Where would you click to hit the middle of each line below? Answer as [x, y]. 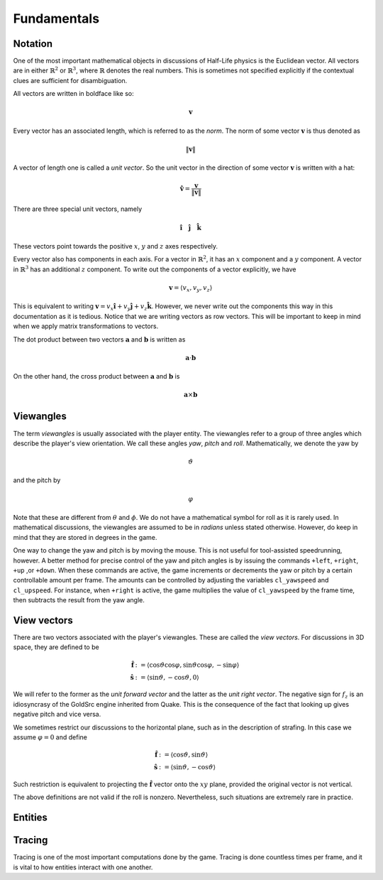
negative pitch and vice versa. [57, 715]
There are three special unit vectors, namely [78, 209]
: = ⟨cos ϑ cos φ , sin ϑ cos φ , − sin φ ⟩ [187, 665]
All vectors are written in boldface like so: [73, 94]
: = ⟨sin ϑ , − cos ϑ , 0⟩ [167, 677]
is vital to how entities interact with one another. [83, 867]
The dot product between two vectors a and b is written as [99, 339]
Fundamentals [56, 18]
